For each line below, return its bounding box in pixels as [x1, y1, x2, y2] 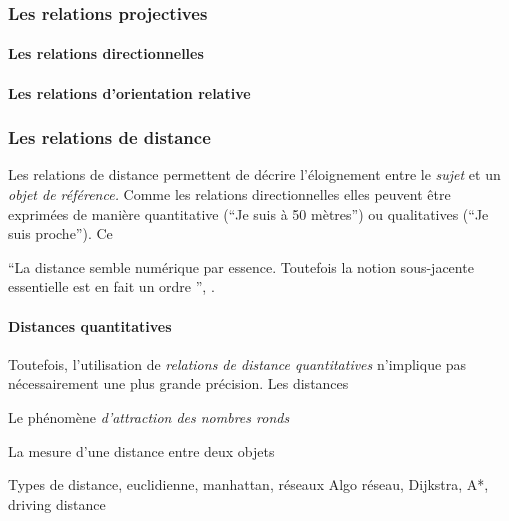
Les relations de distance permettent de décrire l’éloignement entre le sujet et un [8, 164, 501, 185]
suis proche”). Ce [8, 223, 113, 244]
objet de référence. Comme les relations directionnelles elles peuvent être [8, 184, 451, 205]
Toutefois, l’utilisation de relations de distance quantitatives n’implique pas [8, 353, 467, 374]
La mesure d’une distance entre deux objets [8, 440, 275, 461]
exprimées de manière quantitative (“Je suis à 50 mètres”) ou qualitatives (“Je [8, 203, 489, 224]
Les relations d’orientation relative [8, 82, 251, 103]
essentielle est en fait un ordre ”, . [8, 276, 215, 297]
